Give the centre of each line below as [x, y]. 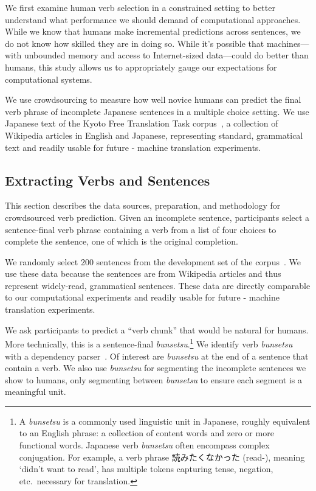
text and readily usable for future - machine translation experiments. [133, 147]
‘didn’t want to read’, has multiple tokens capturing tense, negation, [146, 469]
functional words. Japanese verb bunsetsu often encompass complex [144, 445]
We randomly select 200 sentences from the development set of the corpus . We [153, 261]
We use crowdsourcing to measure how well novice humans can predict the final [153, 99]
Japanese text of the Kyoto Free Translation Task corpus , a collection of [142, 123]
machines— [288, 43]
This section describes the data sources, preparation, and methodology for [143, 205]
